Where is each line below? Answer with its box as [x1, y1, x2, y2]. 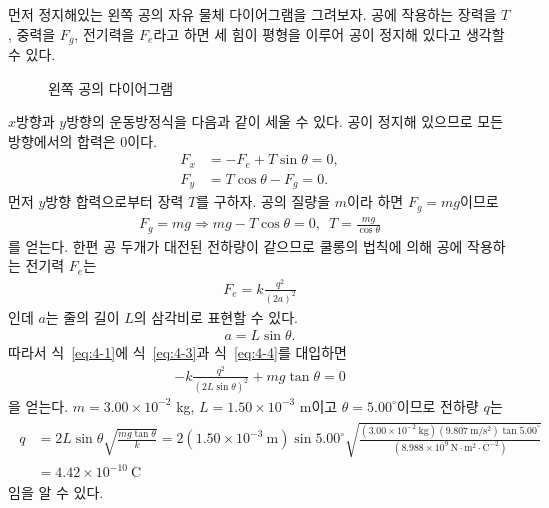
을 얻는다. [8, 395, 69, 416]
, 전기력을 [74, 23, 135, 44]
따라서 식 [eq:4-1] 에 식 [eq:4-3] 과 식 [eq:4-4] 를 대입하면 [8, 342, 347, 363]
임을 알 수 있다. [8, 482, 104, 503]
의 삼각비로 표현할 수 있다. [133, 306, 298, 327]
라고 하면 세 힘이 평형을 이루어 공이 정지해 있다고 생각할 [153, 23, 505, 44]
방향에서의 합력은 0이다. [8, 130, 158, 151]
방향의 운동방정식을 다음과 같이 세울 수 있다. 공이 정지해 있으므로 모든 [66, 111, 504, 132]
